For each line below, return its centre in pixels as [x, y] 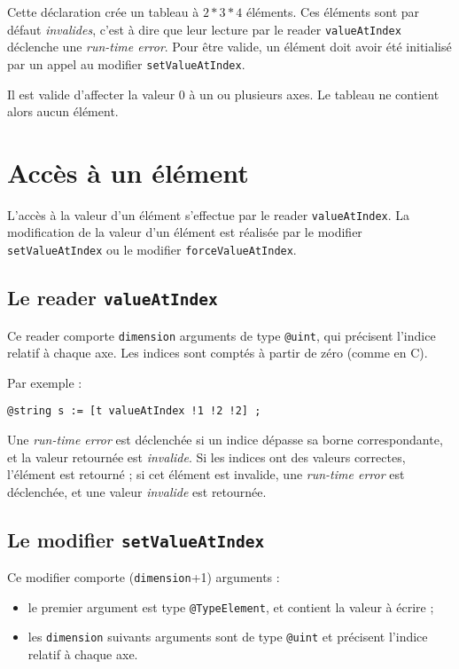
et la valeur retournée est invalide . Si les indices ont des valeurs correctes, [206, 456]
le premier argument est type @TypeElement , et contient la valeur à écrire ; [231, 606]
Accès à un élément [128, 172]
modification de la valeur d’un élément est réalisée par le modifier [185, 232]
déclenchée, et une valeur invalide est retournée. [137, 491]
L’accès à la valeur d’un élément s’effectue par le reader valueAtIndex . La [209, 214]
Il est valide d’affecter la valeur [91, 94]
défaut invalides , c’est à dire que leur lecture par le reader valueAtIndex [204, 29]
